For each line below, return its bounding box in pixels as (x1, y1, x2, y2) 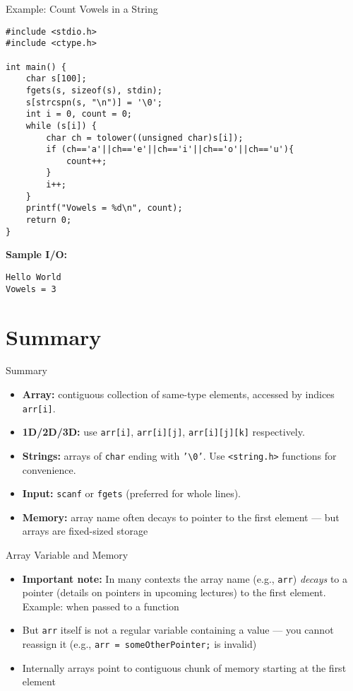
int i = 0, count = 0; (25, 109, 132, 120)
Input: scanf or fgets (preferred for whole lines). (22, 486, 241, 501)
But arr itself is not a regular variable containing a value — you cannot (22, 622, 334, 637)
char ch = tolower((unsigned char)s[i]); (46, 132, 244, 143)
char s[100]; (25, 74, 87, 84)
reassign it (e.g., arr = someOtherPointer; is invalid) (22, 637, 257, 651)
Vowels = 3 (6, 284, 56, 294)
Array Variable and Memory (6, 547, 128, 562)
